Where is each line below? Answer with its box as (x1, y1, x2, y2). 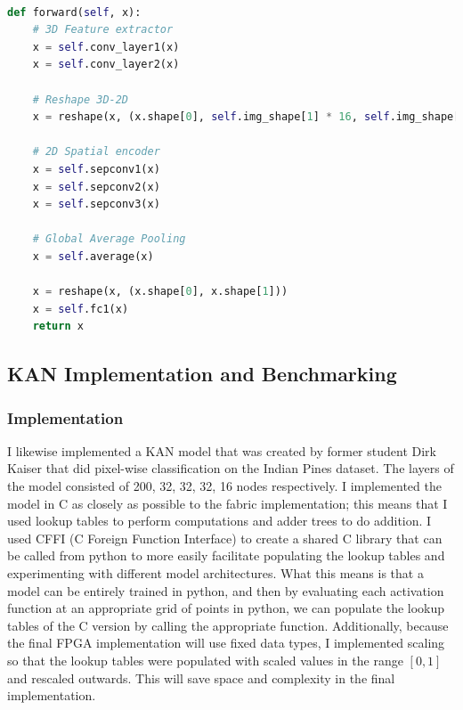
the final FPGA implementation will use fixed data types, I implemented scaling (7, 633, 445, 652)
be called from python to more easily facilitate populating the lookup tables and (7, 546, 445, 565)
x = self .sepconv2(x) (32, 180, 160, 193)
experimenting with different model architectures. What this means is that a (7, 564, 424, 583)
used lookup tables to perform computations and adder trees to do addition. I (7, 511, 432, 530)
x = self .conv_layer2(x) (32, 58, 180, 71)
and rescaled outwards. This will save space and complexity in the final (7, 668, 395, 687)
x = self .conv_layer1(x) (32, 40, 180, 53)
